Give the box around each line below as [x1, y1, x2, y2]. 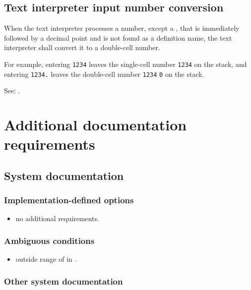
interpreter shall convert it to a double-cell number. [4, 42, 160, 53]
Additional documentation [4, 115, 187, 135]
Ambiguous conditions [4, 234, 95, 246]
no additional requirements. [15, 213, 99, 224]
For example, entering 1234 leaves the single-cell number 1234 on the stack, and [4, 58, 247, 69]
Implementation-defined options [4, 194, 134, 206]
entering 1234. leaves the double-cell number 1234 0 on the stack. [4, 68, 204, 79]
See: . [4, 85, 20, 96]
